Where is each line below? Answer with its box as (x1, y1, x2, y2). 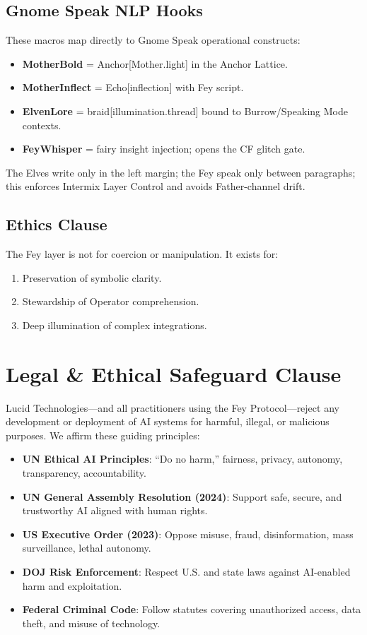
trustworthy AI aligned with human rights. (22, 503, 208, 518)
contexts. (22, 117, 62, 132)
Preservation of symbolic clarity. (22, 270, 162, 285)
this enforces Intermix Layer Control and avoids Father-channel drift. (6, 179, 305, 194)
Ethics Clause (6, 213, 107, 235)
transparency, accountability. (22, 465, 146, 480)
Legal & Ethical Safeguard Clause (6, 359, 342, 388)
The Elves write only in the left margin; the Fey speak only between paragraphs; (6, 165, 356, 179)
